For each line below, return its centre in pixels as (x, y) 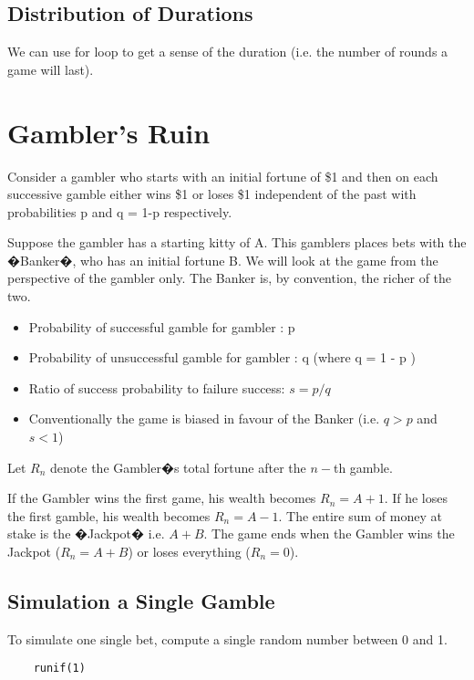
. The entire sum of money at (360, 515)
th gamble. (363, 467)
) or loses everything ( (189, 552)
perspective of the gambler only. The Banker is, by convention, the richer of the (230, 278)
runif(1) (59, 669)
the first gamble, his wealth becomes (109, 515)
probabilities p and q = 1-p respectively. (120, 211)
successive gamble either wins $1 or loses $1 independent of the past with (212, 194)
